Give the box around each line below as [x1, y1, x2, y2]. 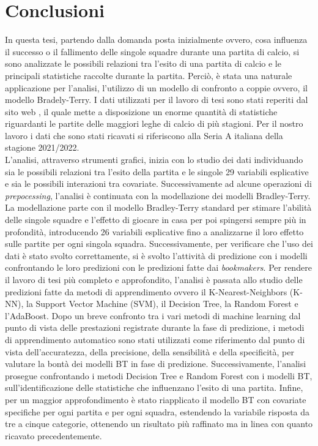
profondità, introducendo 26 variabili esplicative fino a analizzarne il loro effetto [5, 225, 304, 238]
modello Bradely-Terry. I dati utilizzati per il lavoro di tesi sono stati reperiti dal [5, 93, 308, 106]
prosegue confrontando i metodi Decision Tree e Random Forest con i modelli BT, [5, 369, 312, 382]
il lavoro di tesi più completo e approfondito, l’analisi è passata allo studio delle [5, 273, 303, 285]
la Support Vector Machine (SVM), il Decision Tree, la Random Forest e [26, 297, 298, 310]
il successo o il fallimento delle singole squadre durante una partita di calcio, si [5, 45, 300, 58]
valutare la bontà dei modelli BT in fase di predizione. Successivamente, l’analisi [5, 357, 306, 370]
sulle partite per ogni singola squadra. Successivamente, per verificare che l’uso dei [5, 237, 313, 250]
